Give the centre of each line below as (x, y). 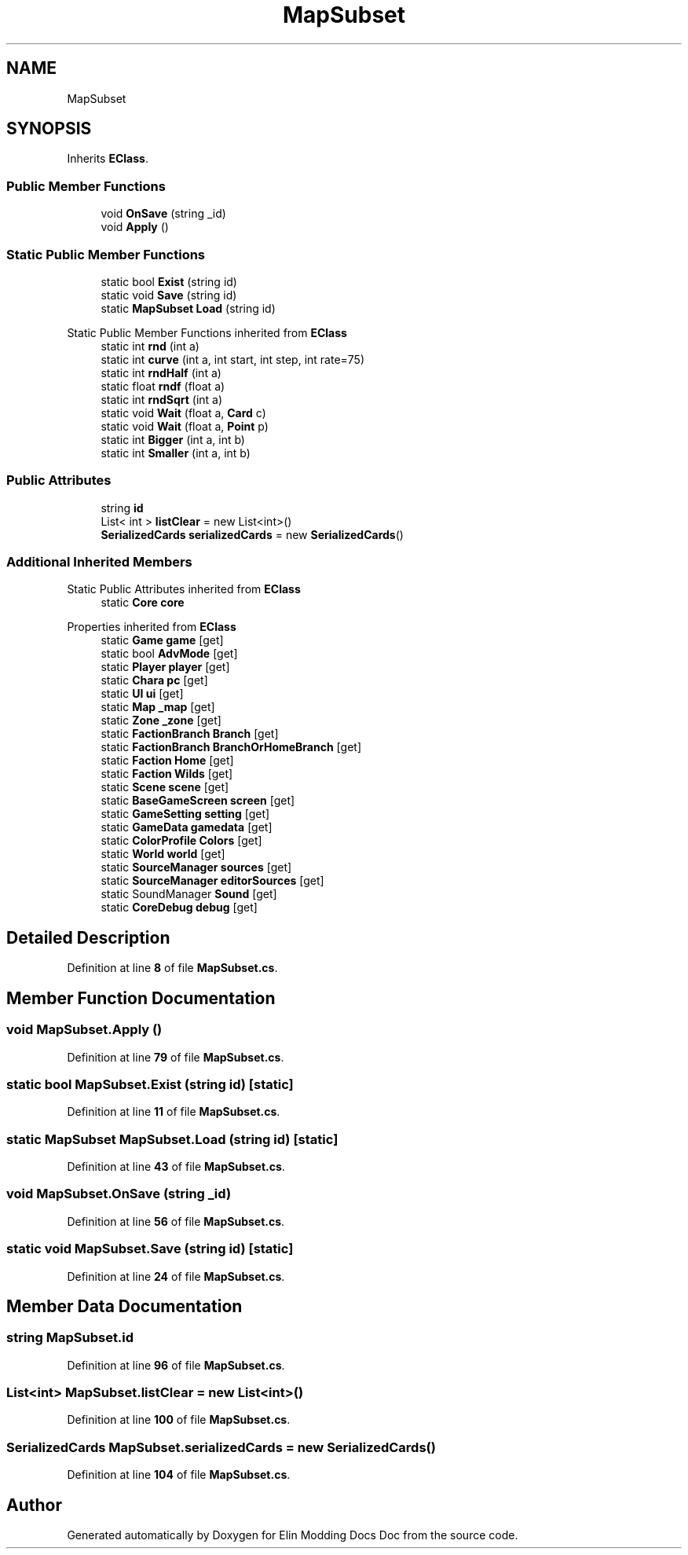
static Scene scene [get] (165, 787)
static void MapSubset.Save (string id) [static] (150, 1249)
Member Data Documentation (124, 1306)
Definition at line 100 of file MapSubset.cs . (179, 1420)
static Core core (143, 603)
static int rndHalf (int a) (161, 372)
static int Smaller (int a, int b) (176, 453)
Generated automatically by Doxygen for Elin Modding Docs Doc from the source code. (293, 1535)
